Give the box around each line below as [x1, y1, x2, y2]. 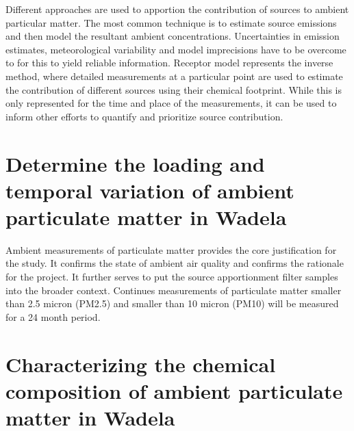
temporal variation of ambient [5, 176, 294, 204]
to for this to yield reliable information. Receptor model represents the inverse [5, 55, 333, 70]
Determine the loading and [5, 149, 265, 177]
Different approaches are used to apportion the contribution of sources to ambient [5, 2, 349, 16]
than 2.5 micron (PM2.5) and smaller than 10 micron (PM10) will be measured [5, 296, 339, 311]
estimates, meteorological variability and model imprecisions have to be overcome [5, 42, 346, 56]
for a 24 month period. [5, 309, 101, 324]
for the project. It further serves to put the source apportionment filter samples [5, 270, 338, 284]
